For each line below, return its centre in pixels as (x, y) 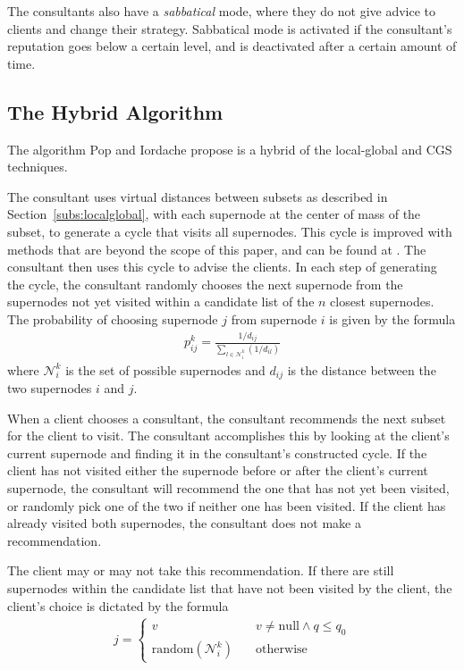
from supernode (274, 318)
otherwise (282, 650)
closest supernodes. (382, 301)
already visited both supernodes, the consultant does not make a (184, 523)
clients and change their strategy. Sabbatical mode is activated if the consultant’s (230, 28)
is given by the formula (392, 318)
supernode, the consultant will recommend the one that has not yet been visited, (228, 487)
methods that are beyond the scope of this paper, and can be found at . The (217, 249)
